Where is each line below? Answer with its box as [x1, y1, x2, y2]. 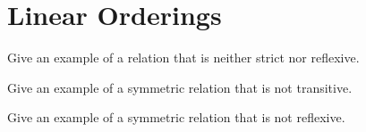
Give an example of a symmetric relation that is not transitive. [7, 78, 353, 96]
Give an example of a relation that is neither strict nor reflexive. [7, 48, 360, 67]
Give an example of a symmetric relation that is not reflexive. [7, 108, 345, 127]
